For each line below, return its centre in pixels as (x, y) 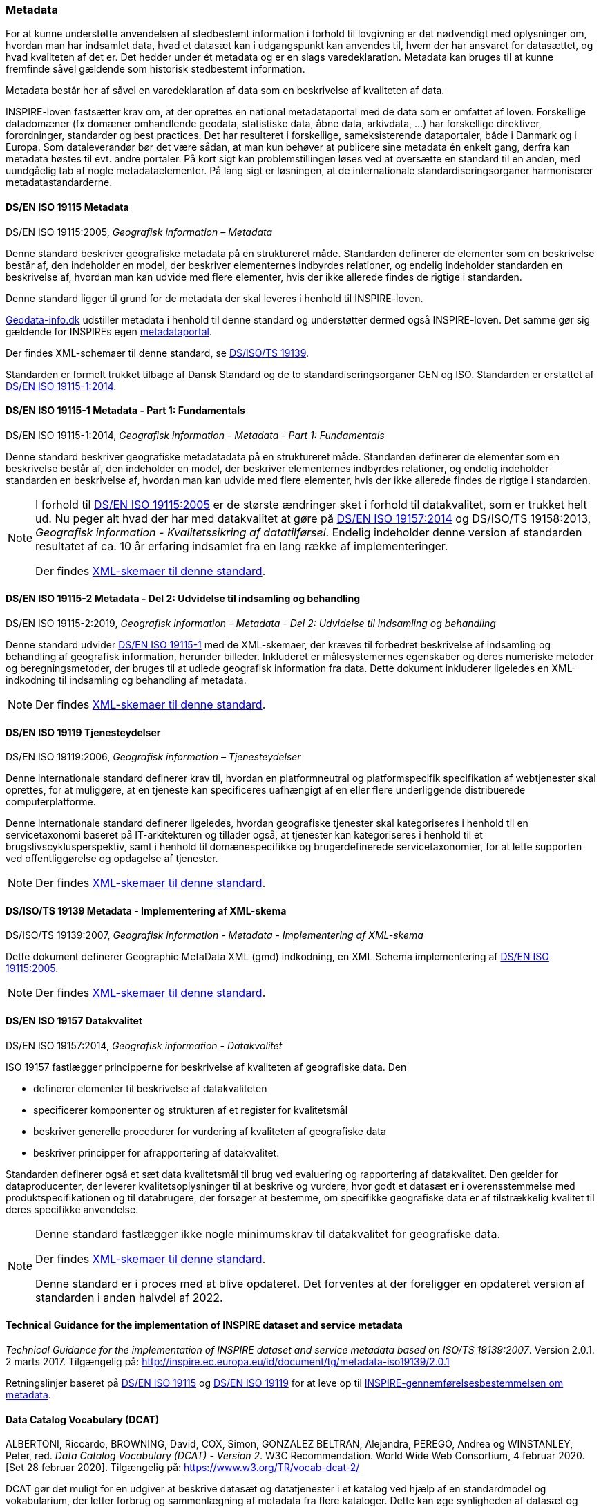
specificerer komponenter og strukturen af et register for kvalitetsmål (191, 1110)
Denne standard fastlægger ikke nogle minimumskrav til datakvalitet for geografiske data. (268, 1234)
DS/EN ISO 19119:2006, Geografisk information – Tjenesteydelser (153, 757)
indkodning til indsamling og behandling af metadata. (126, 680)
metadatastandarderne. (59, 182)
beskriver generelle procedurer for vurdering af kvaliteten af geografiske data (210, 1131)
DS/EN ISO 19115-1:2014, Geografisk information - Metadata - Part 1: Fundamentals (195, 435)
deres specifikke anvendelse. (72, 1209)
